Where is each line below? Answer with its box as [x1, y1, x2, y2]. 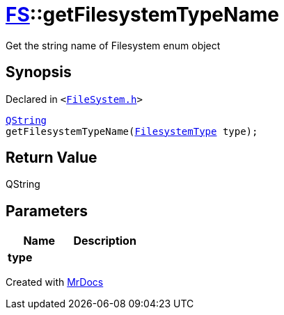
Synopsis [6, 63, 72, 81]
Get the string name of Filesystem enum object [6, 39, 221, 51]
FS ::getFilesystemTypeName [6, 3, 279, 26]
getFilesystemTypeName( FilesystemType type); [6, 125, 258, 137]
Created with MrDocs [6, 276, 104, 289]
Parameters [6, 202, 88, 220]
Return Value [6, 149, 97, 167]
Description [73, 234, 136, 248]
